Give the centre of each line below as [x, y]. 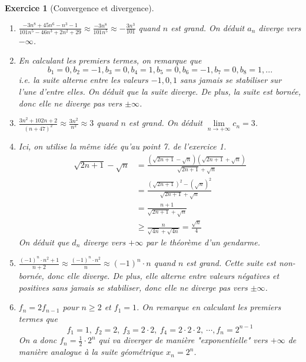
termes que [38, 318]
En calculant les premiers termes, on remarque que [110, 60]
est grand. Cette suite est [231, 263]
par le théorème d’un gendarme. [203, 242]
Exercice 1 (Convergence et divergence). [79, 8]
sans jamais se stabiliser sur [231, 80]
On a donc [38, 340]
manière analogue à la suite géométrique [91, 352]
